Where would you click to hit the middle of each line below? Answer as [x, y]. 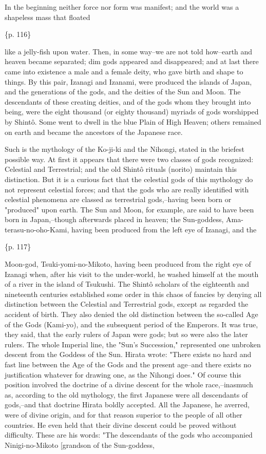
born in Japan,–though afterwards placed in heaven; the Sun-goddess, [114, 219]
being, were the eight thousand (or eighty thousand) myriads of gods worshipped [132, 112]
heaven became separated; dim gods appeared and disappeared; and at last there [132, 61]
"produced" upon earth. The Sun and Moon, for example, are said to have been [129, 209]
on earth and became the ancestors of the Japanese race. [94, 132]
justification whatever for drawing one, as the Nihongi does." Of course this [123, 374]
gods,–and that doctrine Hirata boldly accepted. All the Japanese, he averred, [127, 404]
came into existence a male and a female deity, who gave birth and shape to [124, 71]
